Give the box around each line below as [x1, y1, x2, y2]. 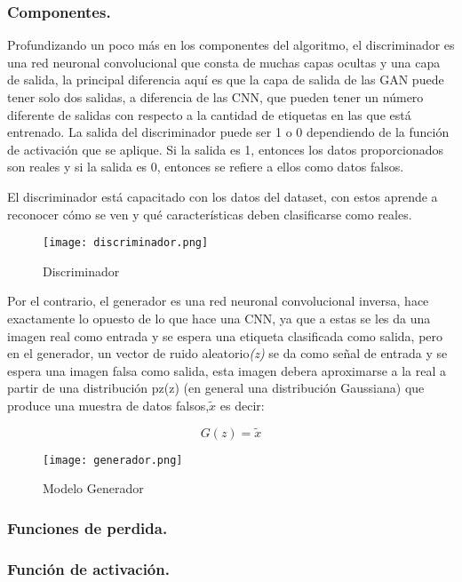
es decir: [219, 395, 265, 414]
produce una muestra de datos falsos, [7, 395, 210, 414]
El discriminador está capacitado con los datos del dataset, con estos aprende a [7, 187, 438, 205]
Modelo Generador [43, 479, 144, 498]
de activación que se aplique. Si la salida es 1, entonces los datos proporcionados [7, 140, 443, 158]
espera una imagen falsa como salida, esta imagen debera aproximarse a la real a [7, 361, 447, 379]
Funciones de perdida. [7, 516, 168, 538]
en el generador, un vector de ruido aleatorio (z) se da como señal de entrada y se [7, 344, 448, 363]
